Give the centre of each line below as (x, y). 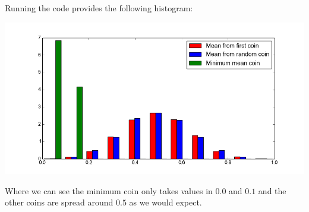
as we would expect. (165, 202)
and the (272, 190)
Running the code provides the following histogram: (99, 8)
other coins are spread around (59, 202)
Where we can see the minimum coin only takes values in (109, 190)
